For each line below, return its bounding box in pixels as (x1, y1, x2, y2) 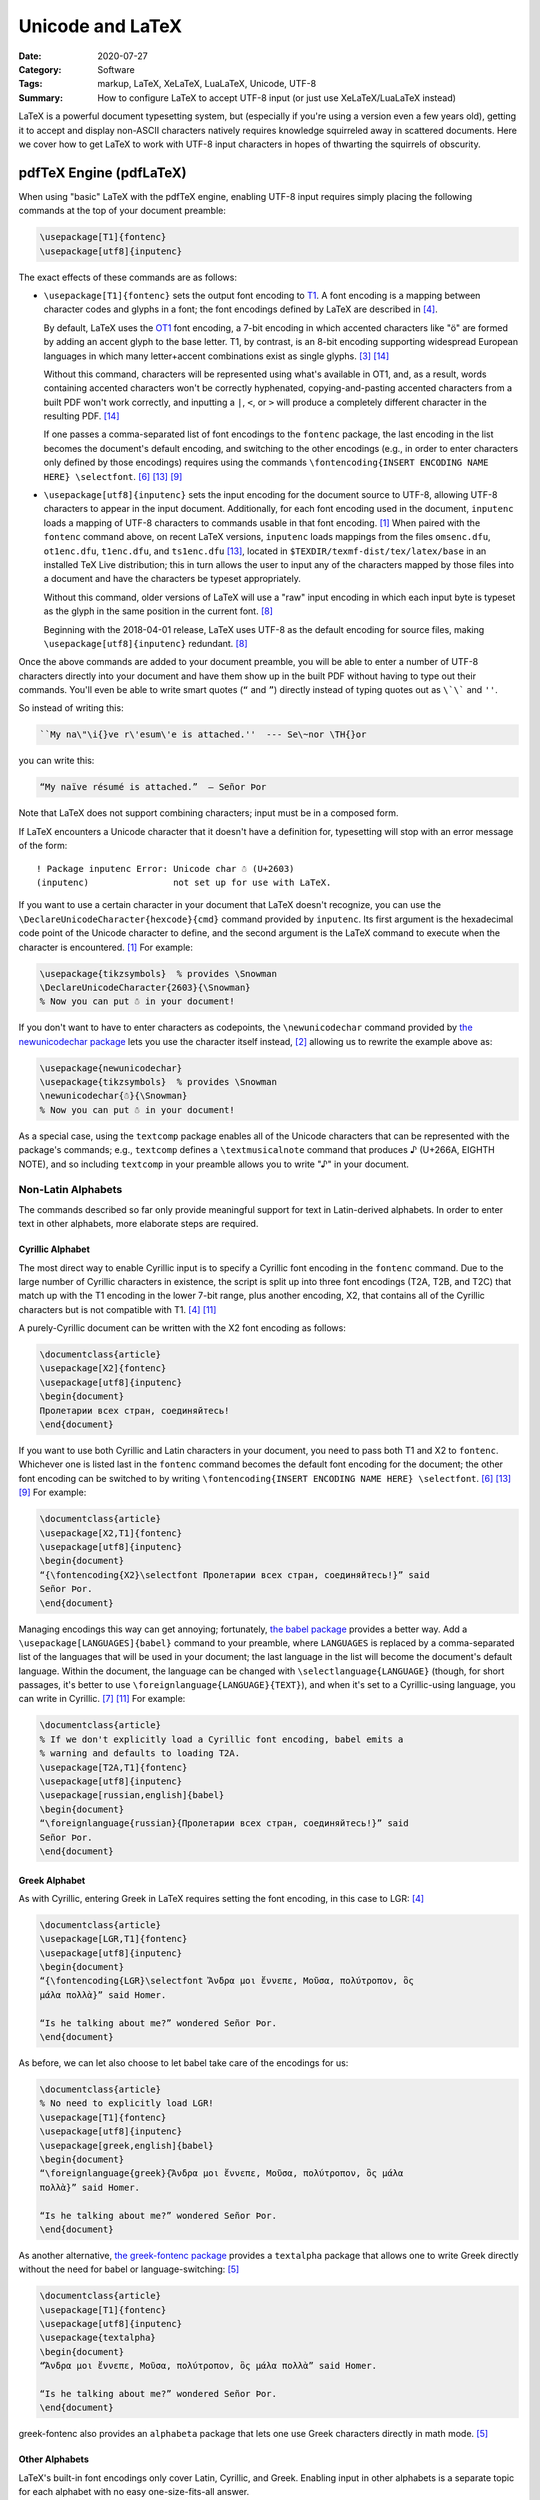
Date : (18, 50, 42, 62)
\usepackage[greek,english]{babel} (39, 2140, 214, 2151)
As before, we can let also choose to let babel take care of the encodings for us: (18, 2057, 349, 2069)
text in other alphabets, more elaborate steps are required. (18, 1218, 259, 1230)
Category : (18, 63, 62, 75)
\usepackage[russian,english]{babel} (39, 1790, 225, 1801)
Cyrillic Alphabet (18, 1243, 90, 1255)
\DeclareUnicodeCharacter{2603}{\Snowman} (39, 981, 251, 993)
